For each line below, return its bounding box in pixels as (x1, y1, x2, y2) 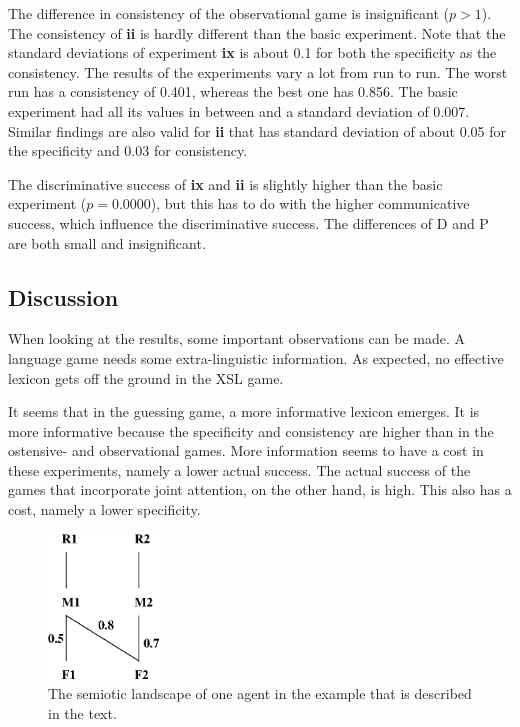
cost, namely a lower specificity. (8, 499, 201, 520)
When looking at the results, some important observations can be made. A (8, 328, 466, 349)
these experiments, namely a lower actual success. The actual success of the (8, 459, 471, 480)
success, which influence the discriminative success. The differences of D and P (8, 212, 489, 233)
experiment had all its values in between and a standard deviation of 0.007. (8, 100, 470, 121)
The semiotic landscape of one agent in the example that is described (48, 683, 472, 704)
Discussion (8, 281, 119, 312)
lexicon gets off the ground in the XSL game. (8, 367, 284, 388)
